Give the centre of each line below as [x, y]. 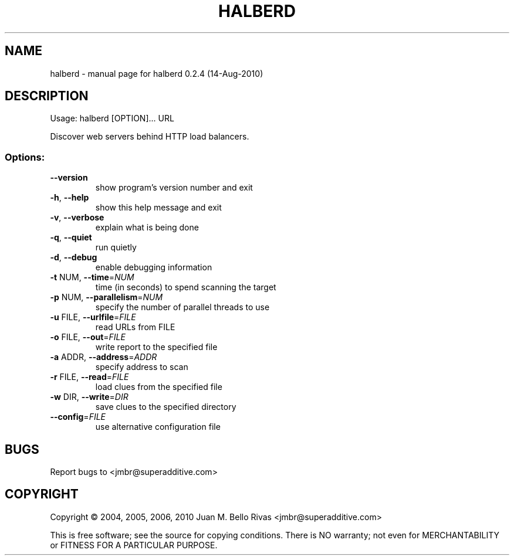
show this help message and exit [158, 208]
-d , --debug [74, 257]
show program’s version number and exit [174, 188]
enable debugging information [154, 267]
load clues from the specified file [159, 387]
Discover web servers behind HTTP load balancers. [150, 137]
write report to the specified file [156, 347]
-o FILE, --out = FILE [88, 337]
